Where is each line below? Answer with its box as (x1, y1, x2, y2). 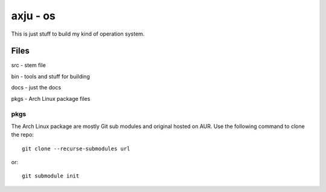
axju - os (11, 9, 56, 22)
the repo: (11, 131, 34, 138)
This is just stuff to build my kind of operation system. (11, 30, 145, 37)
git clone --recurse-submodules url (22, 145, 130, 152)
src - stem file (11, 62, 46, 69)
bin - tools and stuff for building (11, 72, 90, 80)
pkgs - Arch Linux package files (11, 95, 91, 102)
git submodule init (22, 173, 80, 179)
